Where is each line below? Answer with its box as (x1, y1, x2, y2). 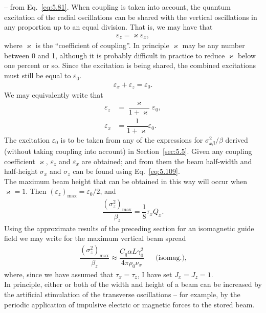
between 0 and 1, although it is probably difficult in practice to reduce (4, 50, 225, 60)
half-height (4, 166, 38, 176)
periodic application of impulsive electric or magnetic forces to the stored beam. (4, 299, 255, 309)
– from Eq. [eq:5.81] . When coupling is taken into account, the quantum (4, 2, 231, 12)
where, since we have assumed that (4, 269, 114, 279)
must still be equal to (4, 70, 71, 81)
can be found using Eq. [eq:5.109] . (73, 166, 180, 176)
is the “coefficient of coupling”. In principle (35, 40, 169, 51)
